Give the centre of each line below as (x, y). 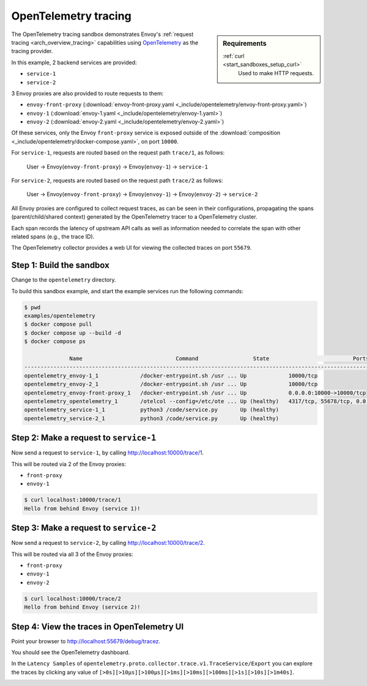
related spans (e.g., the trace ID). (53, 236)
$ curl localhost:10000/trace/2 (73, 598)
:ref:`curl (234, 56)
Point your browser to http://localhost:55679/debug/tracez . (86, 641)
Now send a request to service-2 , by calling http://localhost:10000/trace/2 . (108, 543)
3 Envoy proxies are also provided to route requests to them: (87, 93)
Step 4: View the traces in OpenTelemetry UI (98, 626)
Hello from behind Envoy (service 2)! (82, 607)
